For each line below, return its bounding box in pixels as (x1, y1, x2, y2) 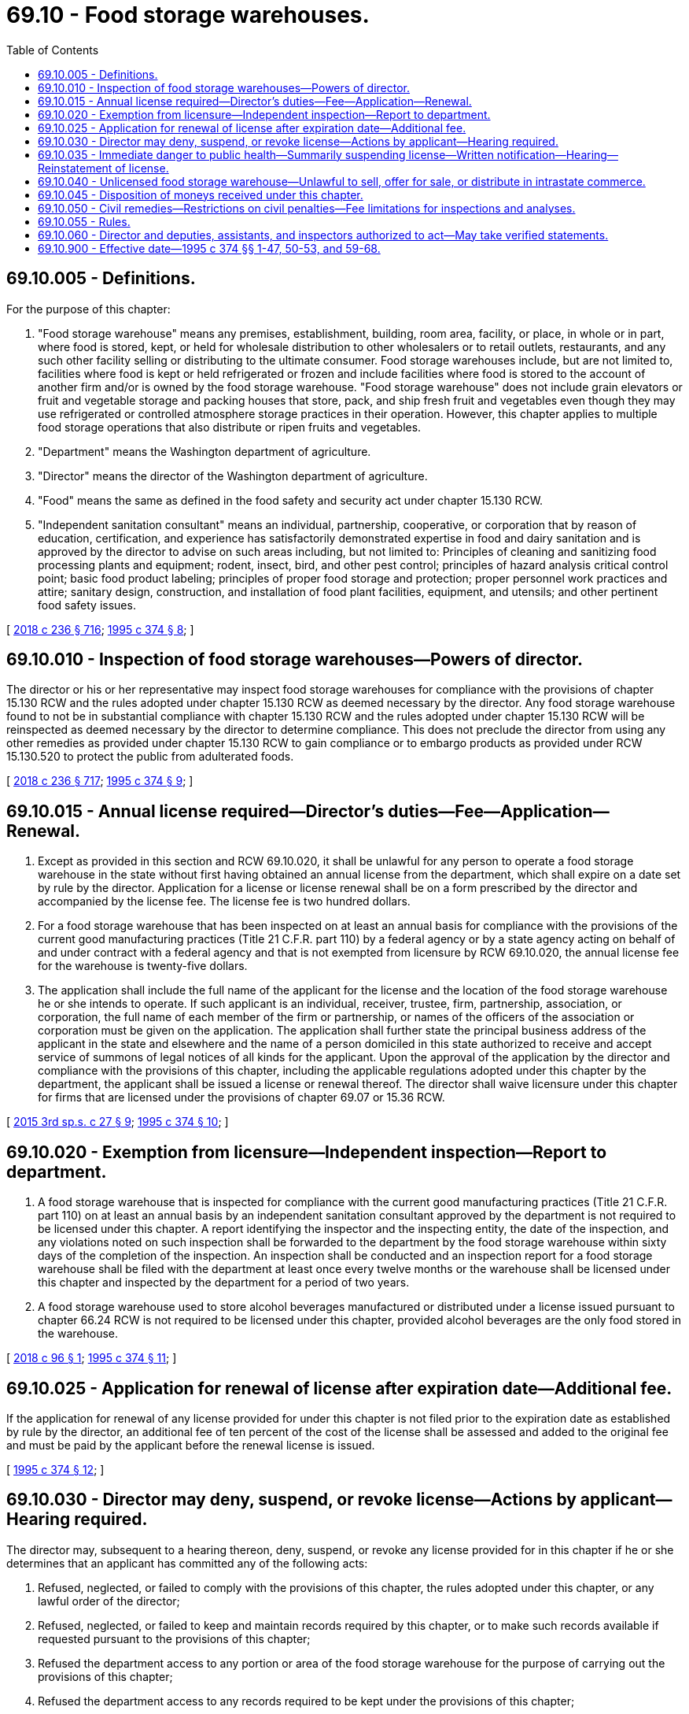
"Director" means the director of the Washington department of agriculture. (38, 468, 428, 483)
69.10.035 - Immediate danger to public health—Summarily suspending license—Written (38, 147, 494, 161)
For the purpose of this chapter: (6, 302, 171, 316)
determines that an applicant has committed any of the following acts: (6, 1556, 368, 1570)
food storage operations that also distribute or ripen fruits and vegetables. (38, 420, 422, 434)
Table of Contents (6, 43, 99, 57)
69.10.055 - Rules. (38, 214, 131, 228)
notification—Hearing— (496, 147, 618, 161)
